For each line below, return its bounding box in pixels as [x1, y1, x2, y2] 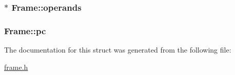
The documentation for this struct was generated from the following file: [4, 44, 231, 55]
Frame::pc [4, 24, 46, 37]
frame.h [4, 61, 28, 72]
